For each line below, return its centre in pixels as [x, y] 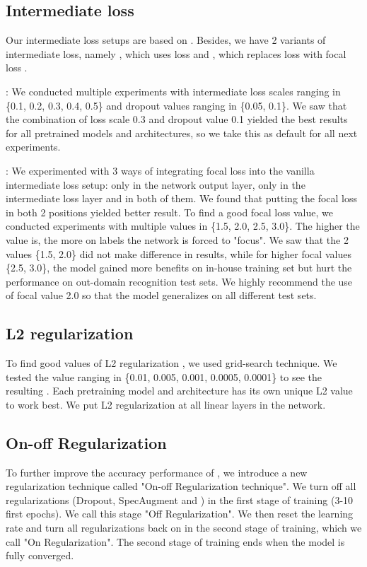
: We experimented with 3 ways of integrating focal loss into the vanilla [160, 170]
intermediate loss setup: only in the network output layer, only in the [156, 184]
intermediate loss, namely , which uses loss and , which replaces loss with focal [176, 53]
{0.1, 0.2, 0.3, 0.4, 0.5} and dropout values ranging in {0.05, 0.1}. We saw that [176, 105]
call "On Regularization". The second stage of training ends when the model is [175, 541]
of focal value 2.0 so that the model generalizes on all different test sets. [161, 295]
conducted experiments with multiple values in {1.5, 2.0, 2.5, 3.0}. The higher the [183, 226]
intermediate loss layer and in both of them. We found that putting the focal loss [182, 198]
